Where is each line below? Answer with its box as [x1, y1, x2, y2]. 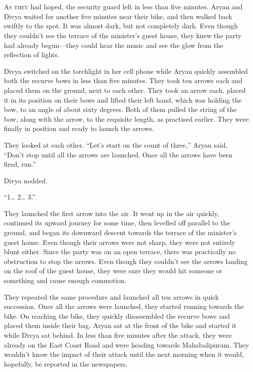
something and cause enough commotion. [4, 275, 127, 285]
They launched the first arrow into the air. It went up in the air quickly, [4, 208, 219, 218]
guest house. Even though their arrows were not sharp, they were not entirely [4, 237, 235, 247]
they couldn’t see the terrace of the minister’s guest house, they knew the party [4, 30, 242, 40]
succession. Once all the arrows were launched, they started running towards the [4, 301, 244, 311]
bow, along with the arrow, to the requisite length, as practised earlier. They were [4, 113, 249, 124]
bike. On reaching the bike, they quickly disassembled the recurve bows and [4, 310, 230, 321]
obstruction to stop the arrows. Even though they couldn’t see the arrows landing [4, 256, 248, 266]
